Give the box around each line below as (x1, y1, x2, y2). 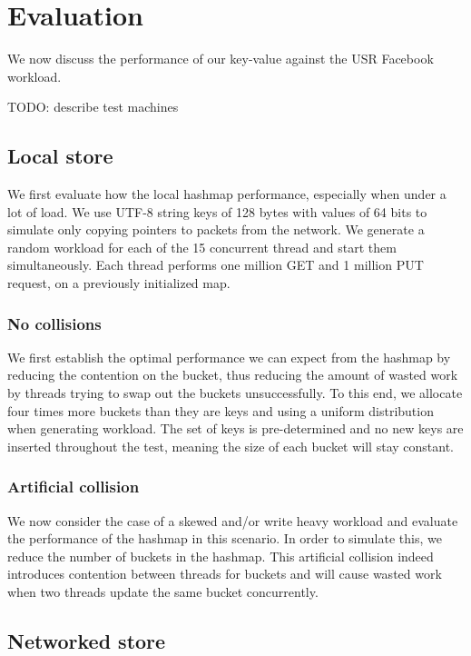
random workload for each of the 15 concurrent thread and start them (7, 237, 397, 256)
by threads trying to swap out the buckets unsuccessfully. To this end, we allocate (7, 383, 463, 403)
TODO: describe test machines (7, 97, 179, 116)
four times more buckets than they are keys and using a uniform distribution (7, 401, 434, 420)
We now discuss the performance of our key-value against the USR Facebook (7, 49, 434, 68)
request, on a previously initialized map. (7, 273, 231, 293)
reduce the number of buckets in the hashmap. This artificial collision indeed (7, 546, 434, 565)
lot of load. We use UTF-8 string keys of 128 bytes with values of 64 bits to (7, 202, 427, 221)
